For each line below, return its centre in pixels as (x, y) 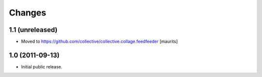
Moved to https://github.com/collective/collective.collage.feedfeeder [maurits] (99, 42)
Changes (27, 13)
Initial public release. (42, 67)
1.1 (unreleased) (33, 30)
